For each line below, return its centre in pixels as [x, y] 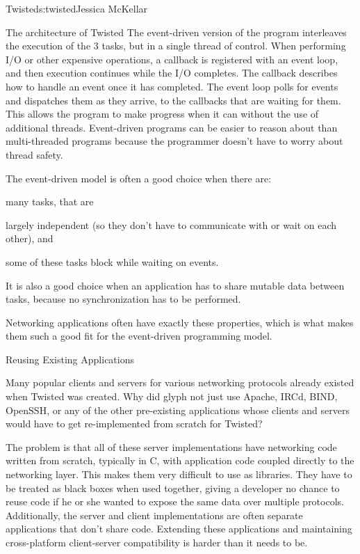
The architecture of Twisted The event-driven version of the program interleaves [176, 32]
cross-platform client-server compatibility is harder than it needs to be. [157, 542]
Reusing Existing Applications [70, 359]
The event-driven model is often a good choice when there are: [139, 178]
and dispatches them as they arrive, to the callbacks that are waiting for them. [173, 100]
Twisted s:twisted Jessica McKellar [77, 8]
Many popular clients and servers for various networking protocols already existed [180, 382]
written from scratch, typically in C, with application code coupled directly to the [180, 460]
